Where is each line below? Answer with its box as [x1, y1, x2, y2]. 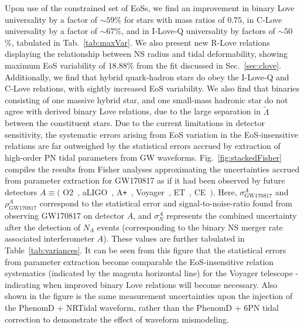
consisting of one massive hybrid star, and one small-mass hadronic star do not [5, 93, 288, 106]
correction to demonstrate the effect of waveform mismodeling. [5, 313, 229, 325]
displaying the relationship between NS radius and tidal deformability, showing [5, 48, 288, 60]
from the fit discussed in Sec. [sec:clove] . [136, 59, 281, 71]
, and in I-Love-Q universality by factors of [121, 25, 275, 37]
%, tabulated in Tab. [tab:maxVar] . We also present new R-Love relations [5, 36, 270, 48]
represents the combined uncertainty [166, 209, 297, 222]
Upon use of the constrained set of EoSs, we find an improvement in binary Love [5, 2, 295, 13]
